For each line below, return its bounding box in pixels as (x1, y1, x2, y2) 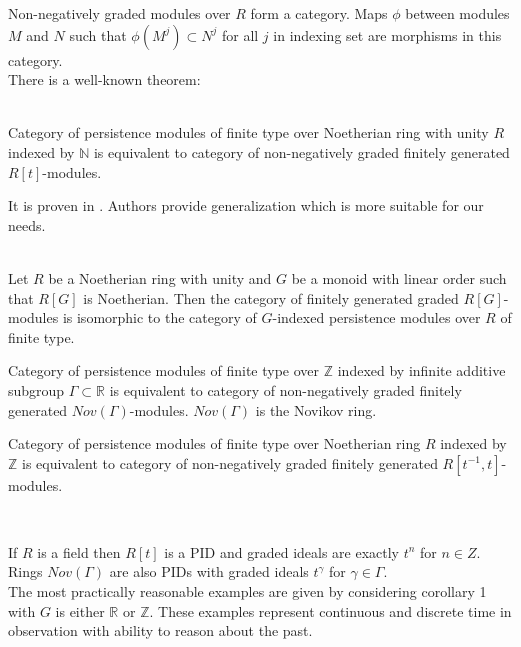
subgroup (8, 379, 65, 400)
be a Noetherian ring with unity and (48, 267, 272, 288)
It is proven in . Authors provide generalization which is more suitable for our (8, 195, 484, 216)
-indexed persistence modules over (272, 307, 481, 328)
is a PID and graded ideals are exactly (164, 541, 400, 562)
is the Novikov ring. (255, 399, 377, 420)
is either (55, 600, 105, 621)
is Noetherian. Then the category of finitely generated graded (83, 287, 459, 308)
